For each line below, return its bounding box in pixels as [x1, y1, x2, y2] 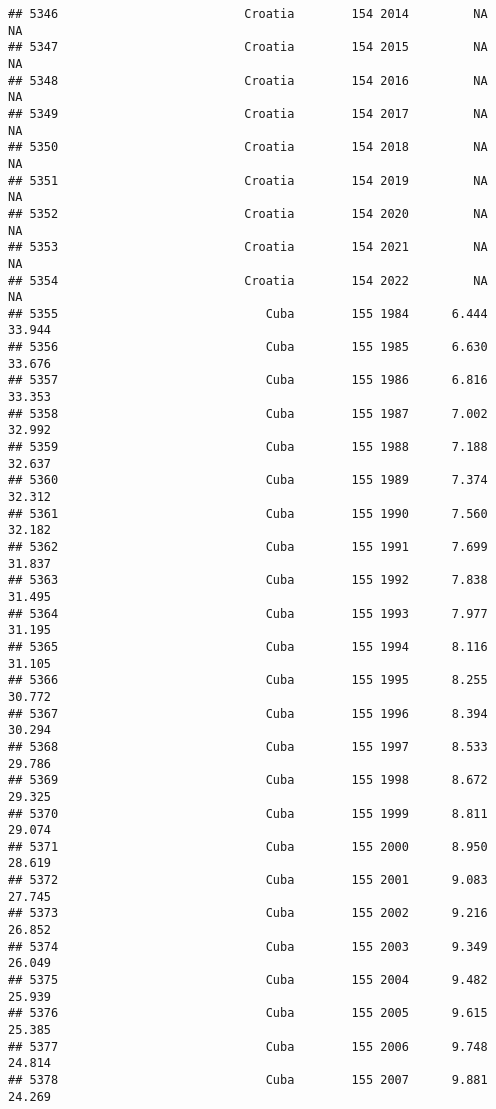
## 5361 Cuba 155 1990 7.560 [8, 506, 488, 521]
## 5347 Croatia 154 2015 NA [8, 40, 488, 55]
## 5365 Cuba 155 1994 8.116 [8, 639, 488, 654]
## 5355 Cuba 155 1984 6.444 [8, 306, 488, 321]
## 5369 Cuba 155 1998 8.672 [8, 773, 488, 788]
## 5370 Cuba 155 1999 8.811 [8, 806, 488, 821]
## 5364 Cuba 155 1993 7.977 [8, 606, 488, 621]
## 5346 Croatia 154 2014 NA [8, 7, 488, 21]
